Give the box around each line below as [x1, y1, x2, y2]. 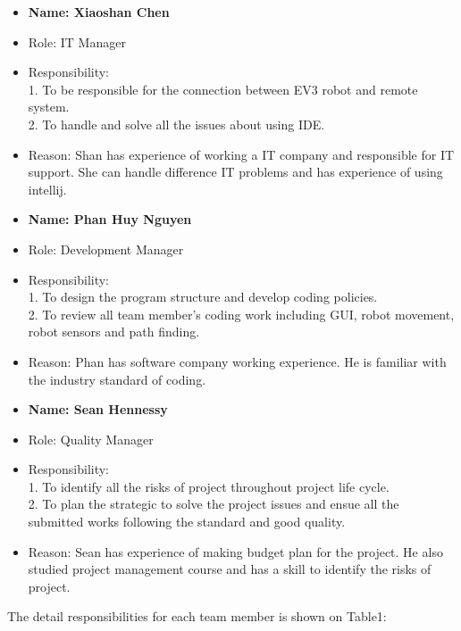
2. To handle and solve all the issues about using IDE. [28, 114, 325, 133]
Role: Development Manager [28, 239, 184, 258]
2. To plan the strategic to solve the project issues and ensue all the [28, 494, 399, 513]
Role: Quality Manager [28, 429, 154, 448]
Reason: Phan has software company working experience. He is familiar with [28, 352, 447, 370]
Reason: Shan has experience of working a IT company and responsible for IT [28, 145, 455, 163]
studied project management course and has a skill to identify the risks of [28, 560, 432, 578]
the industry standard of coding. [28, 369, 206, 388]
